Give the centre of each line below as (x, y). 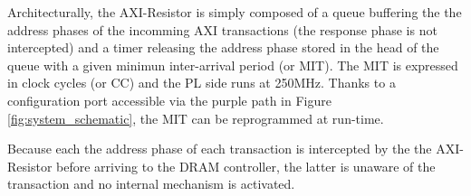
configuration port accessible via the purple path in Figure (169, 100)
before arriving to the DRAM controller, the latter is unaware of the (246, 166)
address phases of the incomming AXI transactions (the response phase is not (222, 29)
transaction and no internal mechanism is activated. (151, 184)
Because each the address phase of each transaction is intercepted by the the (220, 149)
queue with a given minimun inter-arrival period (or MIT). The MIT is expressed (233, 65)
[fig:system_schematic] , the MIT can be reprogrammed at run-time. (196, 118)
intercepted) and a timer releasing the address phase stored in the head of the (223, 47)
